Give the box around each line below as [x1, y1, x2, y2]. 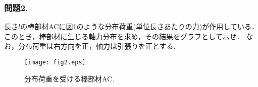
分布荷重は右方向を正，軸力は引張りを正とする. [18, 41, 176, 51]
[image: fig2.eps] [24, 59, 86, 66]
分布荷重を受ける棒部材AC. [24, 73, 115, 83]
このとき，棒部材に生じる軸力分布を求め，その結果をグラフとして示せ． [4, 31, 244, 41]
